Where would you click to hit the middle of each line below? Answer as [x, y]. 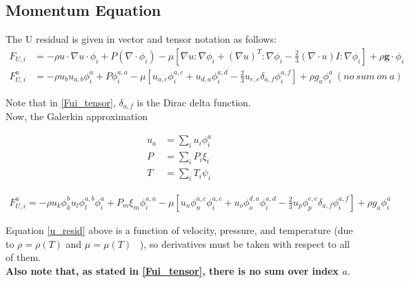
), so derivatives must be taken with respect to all [245, 243]
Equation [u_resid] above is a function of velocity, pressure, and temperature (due [179, 230]
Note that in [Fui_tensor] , [61, 102]
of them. [23, 257]
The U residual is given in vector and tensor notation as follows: [141, 39]
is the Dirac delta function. [194, 102]
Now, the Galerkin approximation [77, 116]
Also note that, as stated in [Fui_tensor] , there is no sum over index [172, 270]
